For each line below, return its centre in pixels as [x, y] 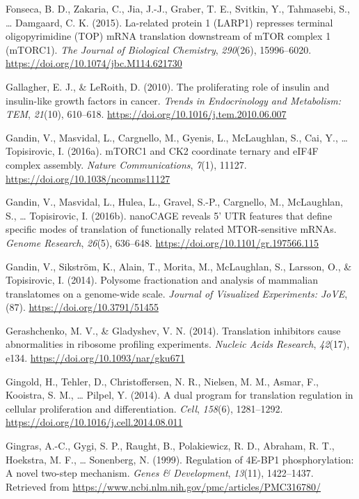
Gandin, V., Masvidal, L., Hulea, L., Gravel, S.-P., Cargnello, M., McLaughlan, [175, 202]
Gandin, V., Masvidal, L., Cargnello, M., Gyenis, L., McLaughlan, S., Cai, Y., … [177, 137]
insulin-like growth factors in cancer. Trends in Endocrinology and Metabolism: [174, 100]
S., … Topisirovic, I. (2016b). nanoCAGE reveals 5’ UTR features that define [169, 215]
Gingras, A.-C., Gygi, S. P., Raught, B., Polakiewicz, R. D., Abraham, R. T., [170, 446]
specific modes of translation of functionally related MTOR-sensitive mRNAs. [171, 229]
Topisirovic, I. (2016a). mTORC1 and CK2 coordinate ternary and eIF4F [162, 151]
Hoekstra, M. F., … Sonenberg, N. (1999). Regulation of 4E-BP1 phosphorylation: [180, 459]
